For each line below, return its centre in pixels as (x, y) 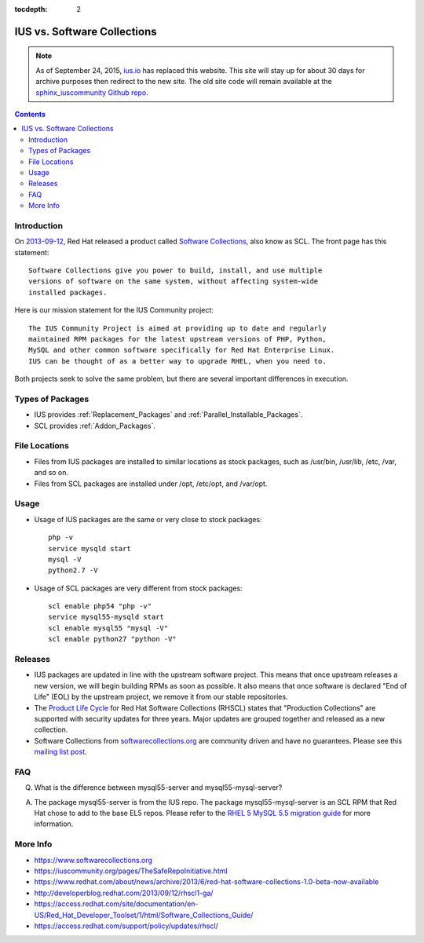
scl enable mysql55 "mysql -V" (108, 628)
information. (54, 824)
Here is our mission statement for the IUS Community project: (114, 310)
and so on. (51, 473)
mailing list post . (60, 752)
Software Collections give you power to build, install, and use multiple (175, 270)
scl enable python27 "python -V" (112, 639)
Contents (30, 114)
